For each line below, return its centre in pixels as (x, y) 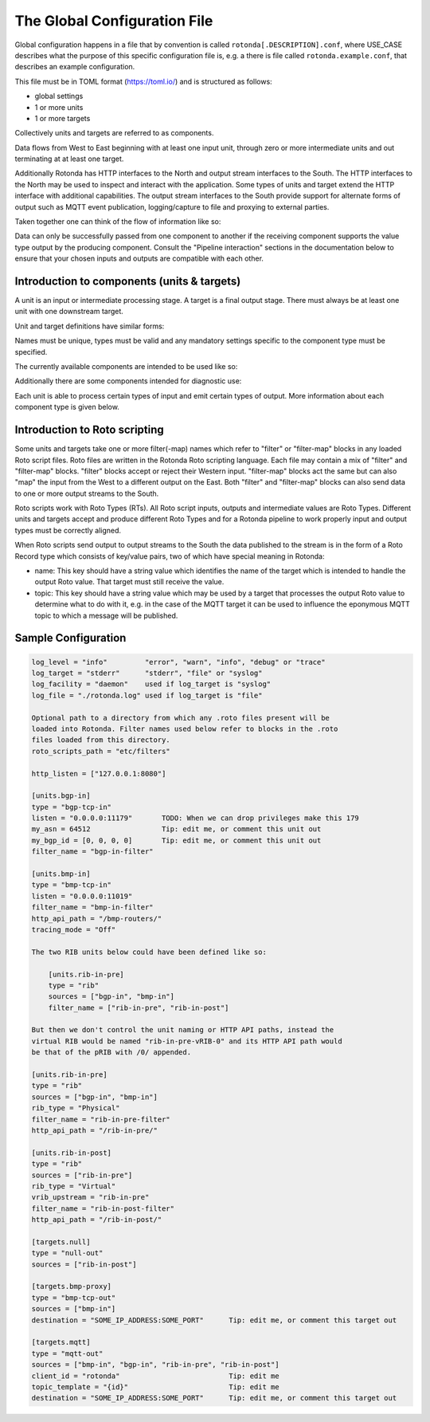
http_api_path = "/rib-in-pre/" (95, 1131)
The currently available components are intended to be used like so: (126, 367)
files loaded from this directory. (101, 740)
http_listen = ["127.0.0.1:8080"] (99, 774)
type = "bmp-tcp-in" (71, 885)
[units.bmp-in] (61, 874)
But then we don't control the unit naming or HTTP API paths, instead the (183, 1030)
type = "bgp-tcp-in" (71, 807)
